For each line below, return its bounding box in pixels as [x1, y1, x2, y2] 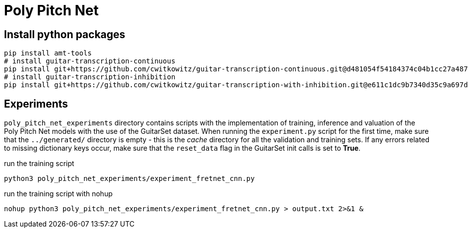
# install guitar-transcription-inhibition [4, 73, 175, 81]
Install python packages [4, 28, 125, 41]
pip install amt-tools [4, 49, 92, 58]
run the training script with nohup [4, 189, 113, 198]
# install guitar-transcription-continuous [4, 57, 175, 65]
